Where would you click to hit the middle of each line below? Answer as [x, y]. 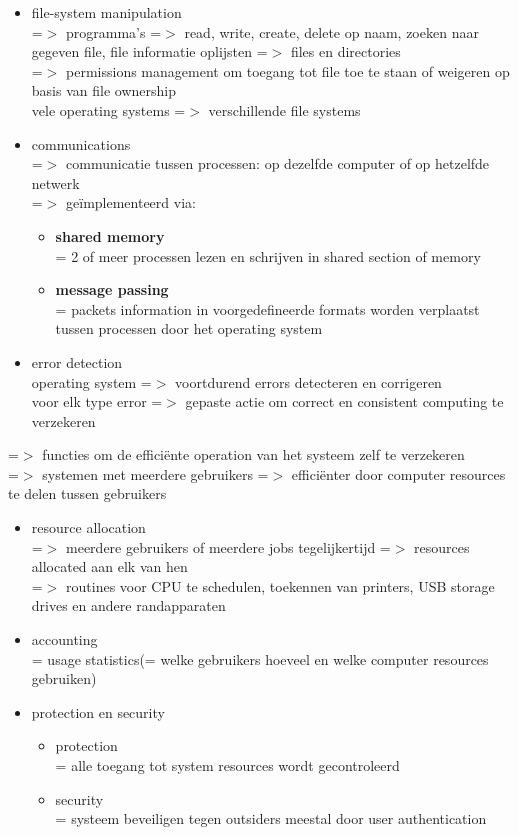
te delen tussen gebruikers [87, 493]
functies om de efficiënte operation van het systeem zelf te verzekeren [253, 454]
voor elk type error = [97, 401]
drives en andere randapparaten [128, 605]
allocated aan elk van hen [109, 566]
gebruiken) [64, 678]
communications [81, 143]
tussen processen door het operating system [189, 328]
